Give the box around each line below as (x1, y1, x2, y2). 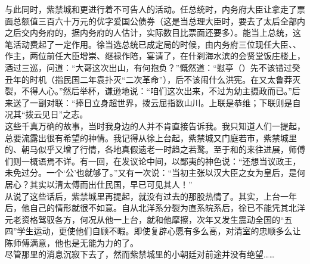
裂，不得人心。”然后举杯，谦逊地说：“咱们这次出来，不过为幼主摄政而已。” (5, 85, 292, 97)
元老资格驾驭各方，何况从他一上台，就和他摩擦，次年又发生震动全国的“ (5, 213, 284, 225)
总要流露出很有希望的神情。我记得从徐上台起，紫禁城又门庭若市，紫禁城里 (5, 131, 297, 144)
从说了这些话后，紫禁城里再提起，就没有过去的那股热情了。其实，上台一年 (5, 190, 297, 202)
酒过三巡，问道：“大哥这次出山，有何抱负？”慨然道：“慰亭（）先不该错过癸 (5, 61, 300, 73)
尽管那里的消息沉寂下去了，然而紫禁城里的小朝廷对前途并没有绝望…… (5, 248, 275, 260)
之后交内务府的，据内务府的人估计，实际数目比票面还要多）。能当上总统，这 (5, 26, 301, 39)
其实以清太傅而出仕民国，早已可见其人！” (29, 178, 193, 190)
